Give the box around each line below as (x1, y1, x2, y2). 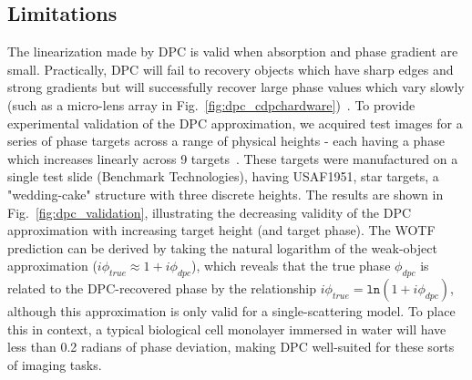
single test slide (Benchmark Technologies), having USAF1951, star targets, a (7, 167, 439, 186)
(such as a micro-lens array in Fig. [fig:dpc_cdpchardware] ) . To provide (7, 95, 416, 114)
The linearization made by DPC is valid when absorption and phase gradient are (7, 42, 458, 61)
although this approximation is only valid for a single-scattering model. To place (7, 302, 456, 321)
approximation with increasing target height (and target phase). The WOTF (7, 221, 436, 240)
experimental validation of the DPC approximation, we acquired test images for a (7, 113, 463, 132)
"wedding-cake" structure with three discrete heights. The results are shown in (7, 184, 444, 203)
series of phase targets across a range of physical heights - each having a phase (7, 131, 445, 150)
